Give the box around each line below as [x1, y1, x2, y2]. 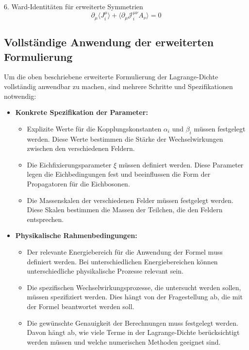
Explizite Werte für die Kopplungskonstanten [27, 123, 162, 133]
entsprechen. [27, 214, 64, 224]
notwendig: [4, 91, 36, 101]
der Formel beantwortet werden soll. [27, 301, 134, 311]
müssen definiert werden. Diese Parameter [118, 159, 244, 169]
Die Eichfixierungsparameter [27, 159, 112, 169]
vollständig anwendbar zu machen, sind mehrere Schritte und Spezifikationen [4, 81, 233, 92]
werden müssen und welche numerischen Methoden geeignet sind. [27, 336, 221, 347]
